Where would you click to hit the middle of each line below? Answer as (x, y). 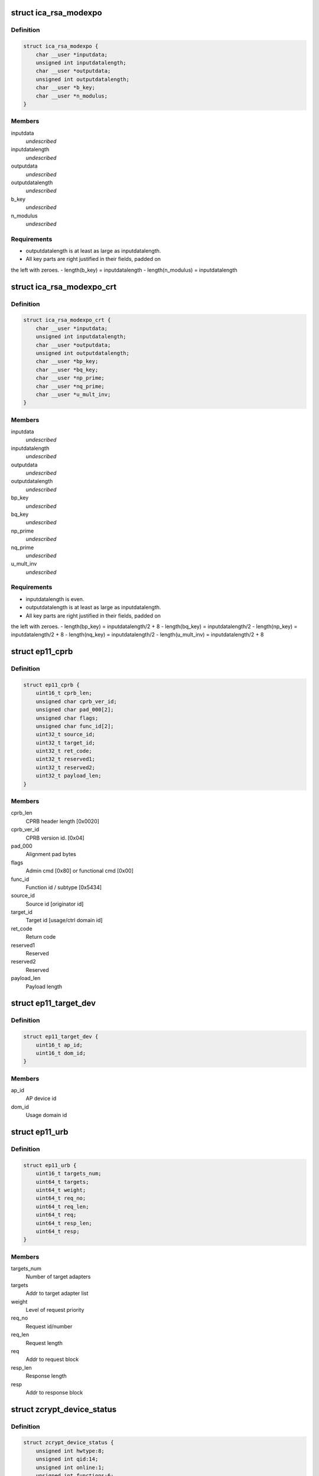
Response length (46, 1376)
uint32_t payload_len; (69, 776)
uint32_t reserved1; (66, 759)
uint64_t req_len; (62, 1206)
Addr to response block (54, 1392)
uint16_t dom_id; (61, 1053)
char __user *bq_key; (67, 370)
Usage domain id (46, 1115)
